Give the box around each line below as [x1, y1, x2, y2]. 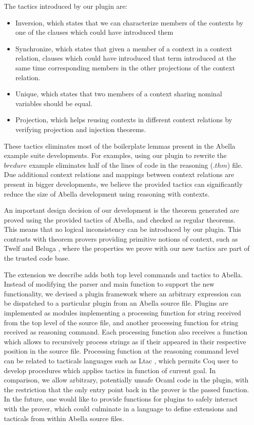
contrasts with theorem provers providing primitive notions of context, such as [4, 233, 238, 244]
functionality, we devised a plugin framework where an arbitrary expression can [4, 288, 241, 298]
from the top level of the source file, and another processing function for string [4, 317, 238, 327]
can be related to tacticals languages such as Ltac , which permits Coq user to [4, 356, 238, 365]
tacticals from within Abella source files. [4, 413, 124, 423]
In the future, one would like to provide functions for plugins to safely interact [4, 394, 238, 404]
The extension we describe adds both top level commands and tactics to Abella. [4, 269, 243, 279]
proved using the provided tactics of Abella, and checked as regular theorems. [4, 214, 235, 224]
